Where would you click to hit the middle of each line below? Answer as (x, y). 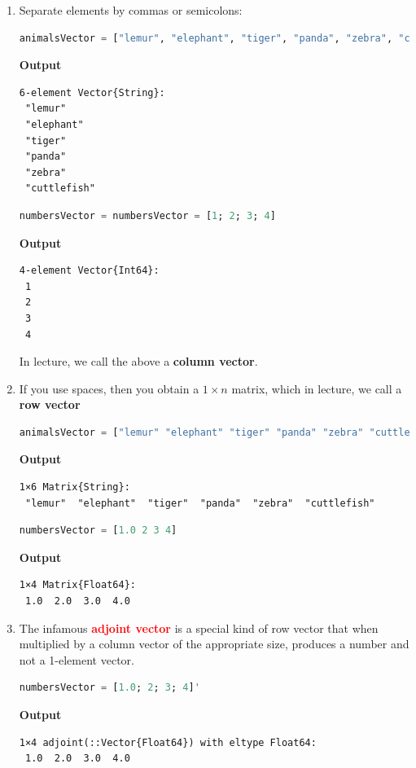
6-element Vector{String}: (92, 92)
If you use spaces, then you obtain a (109, 388)
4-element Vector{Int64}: (89, 271)
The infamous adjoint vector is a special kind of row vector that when (199, 628)
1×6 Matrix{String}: (74, 487)
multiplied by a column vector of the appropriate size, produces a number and (214, 644)
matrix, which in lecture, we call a (317, 388)
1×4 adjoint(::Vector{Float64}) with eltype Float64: (168, 742)
